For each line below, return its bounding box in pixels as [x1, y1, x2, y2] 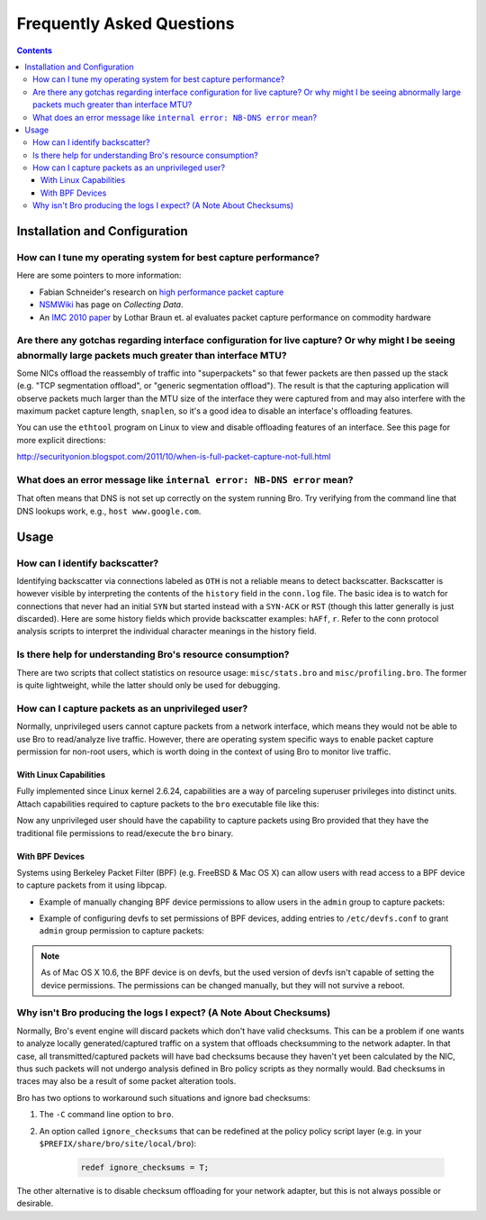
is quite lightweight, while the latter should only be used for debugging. [16, 680, 281, 691]
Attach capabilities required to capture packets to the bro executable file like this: [16, 798, 319, 809]
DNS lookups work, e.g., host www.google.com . [16, 505, 202, 516]
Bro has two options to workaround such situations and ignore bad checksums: [16, 1092, 310, 1103]
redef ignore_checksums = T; [80, 1162, 210, 1172]
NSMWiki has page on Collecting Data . [39, 299, 184, 310]
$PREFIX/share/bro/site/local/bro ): [39, 1138, 197, 1149]
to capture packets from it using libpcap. [16, 879, 167, 891]
